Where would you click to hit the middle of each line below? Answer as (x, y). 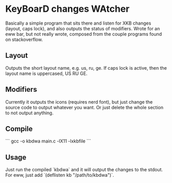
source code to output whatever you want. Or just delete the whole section (84, 107)
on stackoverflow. (24, 39)
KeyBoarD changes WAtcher (68, 9)
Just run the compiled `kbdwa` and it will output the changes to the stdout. (84, 170)
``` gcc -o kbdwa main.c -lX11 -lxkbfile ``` (48, 141)
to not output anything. (30, 113)
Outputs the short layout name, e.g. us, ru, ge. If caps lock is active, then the (86, 68)
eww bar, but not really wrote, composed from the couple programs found (84, 34)
